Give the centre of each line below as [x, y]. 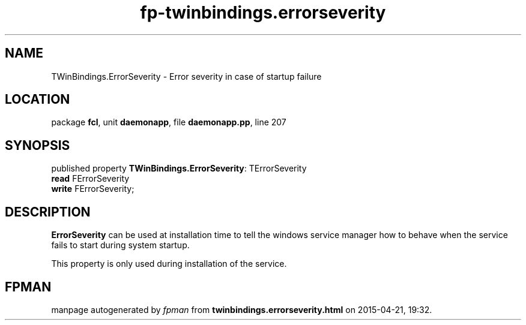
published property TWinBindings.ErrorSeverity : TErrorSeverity [179, 168]
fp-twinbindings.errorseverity [263, 13]
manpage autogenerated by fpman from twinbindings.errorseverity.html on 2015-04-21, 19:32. [242, 309]
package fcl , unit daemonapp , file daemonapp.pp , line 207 [169, 122]
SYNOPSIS [38, 145]
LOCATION [38, 100]
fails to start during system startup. [120, 245]
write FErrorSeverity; [93, 189]
